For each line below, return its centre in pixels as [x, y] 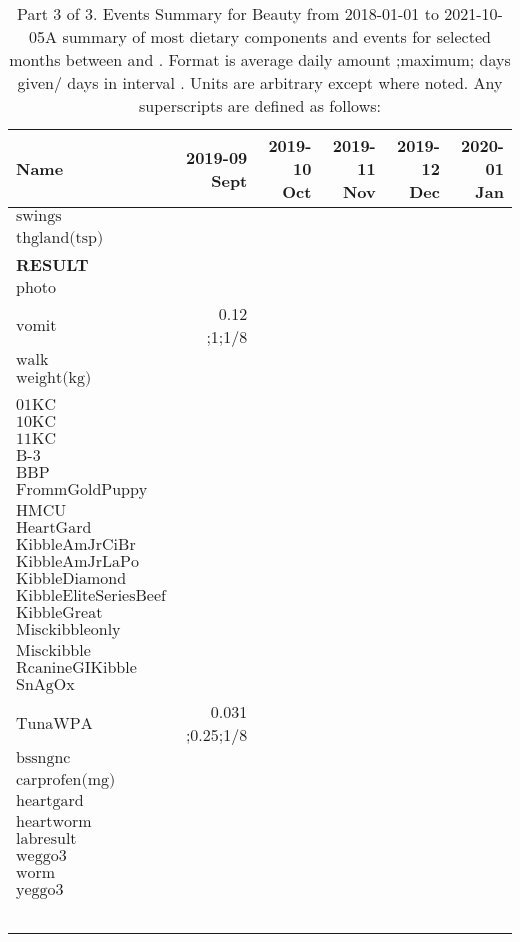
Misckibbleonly [68, 630]
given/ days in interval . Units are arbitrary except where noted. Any [260, 82]
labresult [46, 839]
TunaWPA [54, 723]
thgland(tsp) [60, 238]
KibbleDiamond [71, 579]
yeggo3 [40, 890]
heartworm [54, 822]
